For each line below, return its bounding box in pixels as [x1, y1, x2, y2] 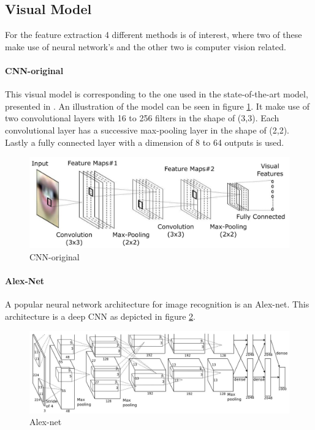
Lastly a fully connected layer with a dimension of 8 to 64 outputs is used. [5, 135, 284, 148]
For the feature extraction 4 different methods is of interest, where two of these [5, 28, 302, 41]
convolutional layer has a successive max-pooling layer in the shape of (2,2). [5, 123, 290, 136]
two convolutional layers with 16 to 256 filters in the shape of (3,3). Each [5, 111, 279, 124]
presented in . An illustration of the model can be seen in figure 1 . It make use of [5, 99, 310, 112]
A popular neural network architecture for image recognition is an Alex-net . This [5, 298, 309, 311]
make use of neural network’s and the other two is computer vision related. [5, 40, 286, 53]
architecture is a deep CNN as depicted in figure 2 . [5, 309, 195, 322]
